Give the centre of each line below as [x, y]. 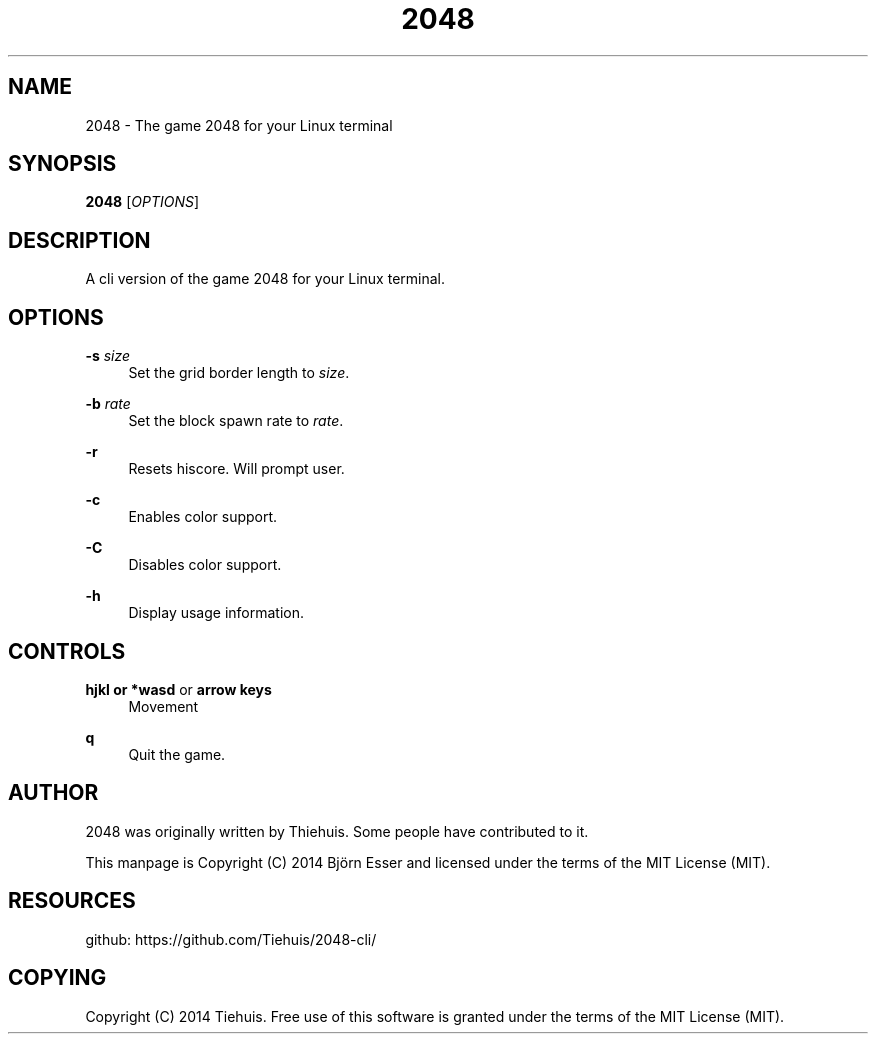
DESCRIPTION [79, 240]
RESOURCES [72, 901]
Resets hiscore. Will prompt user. [236, 469]
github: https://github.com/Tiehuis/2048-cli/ [231, 939]
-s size [108, 356]
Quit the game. [177, 754]
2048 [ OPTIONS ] [142, 202]
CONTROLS [67, 651]
